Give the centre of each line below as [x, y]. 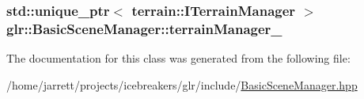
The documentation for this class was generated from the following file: [178, 58]
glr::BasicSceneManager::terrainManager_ [144, 28]
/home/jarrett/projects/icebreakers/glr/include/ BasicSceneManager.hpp [182, 84]
